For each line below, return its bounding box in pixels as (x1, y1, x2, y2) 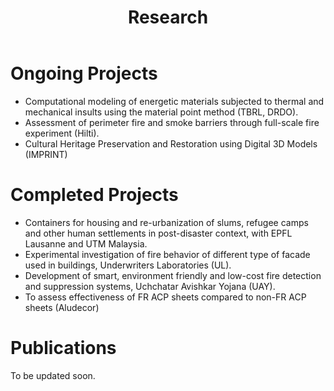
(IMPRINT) (24, 148, 68, 160)
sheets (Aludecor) (24, 301, 100, 313)
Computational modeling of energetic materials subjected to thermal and (24, 95, 325, 107)
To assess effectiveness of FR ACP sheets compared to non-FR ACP (24, 291, 307, 303)
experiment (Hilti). (24, 127, 100, 139)
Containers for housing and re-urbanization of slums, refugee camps (24, 216, 309, 228)
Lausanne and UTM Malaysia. (24, 237, 148, 250)
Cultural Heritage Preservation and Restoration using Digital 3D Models (24, 137, 318, 150)
